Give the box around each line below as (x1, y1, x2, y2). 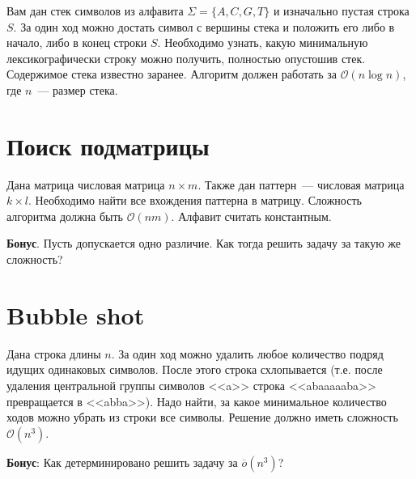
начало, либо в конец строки (6, 34, 147, 51)
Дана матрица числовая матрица (6, 176, 165, 193)
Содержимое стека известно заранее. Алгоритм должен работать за (6, 66, 337, 83)
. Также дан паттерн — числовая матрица (197, 176, 405, 193)
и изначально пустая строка (273, 2, 410, 19)
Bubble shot (6, 298, 145, 331)
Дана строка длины (6, 345, 101, 362)
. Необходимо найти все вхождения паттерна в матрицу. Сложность (28, 192, 362, 209)
